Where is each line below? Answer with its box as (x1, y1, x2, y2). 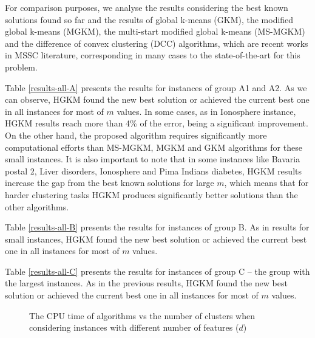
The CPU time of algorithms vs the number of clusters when (29, 309, 255, 322)
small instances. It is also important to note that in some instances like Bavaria (5, 153, 300, 165)
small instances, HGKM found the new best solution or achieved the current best (5, 232, 307, 245)
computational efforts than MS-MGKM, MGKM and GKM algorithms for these (5, 140, 302, 153)
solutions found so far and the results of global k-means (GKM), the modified (5, 13, 294, 26)
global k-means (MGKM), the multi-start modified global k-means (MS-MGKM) (5, 25, 305, 38)
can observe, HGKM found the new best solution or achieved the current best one (5, 93, 310, 106)
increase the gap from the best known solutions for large (5, 176, 214, 189)
